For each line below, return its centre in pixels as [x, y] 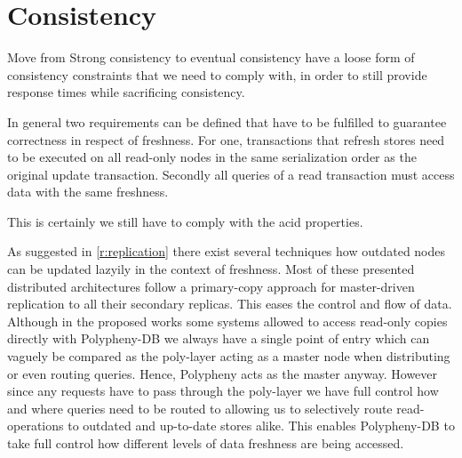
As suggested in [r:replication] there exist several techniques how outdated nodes [227, 251]
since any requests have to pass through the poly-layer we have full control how [223, 391]
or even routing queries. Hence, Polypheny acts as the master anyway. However [223, 373]
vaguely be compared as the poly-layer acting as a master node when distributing [229, 356]
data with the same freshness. [88, 192]
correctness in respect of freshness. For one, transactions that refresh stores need [226, 139]
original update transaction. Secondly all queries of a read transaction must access [231, 174]
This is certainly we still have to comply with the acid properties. [185, 221]
